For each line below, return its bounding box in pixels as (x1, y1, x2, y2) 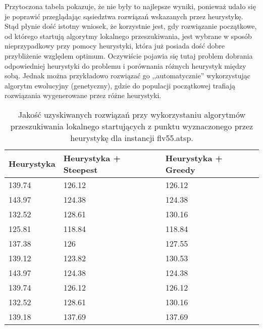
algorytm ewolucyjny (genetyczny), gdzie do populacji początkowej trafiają (5, 80, 236, 90)
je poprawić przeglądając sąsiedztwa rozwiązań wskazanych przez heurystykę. (5, 11, 243, 21)
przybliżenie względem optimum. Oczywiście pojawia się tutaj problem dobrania (5, 50, 253, 61)
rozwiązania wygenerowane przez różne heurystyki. (5, 90, 162, 101)
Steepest (63, 163, 98, 175)
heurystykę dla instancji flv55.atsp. (70, 131, 193, 144)
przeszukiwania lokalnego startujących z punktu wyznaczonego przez (10, 120, 253, 132)
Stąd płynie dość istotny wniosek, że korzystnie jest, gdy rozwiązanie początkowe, (5, 21, 257, 31)
